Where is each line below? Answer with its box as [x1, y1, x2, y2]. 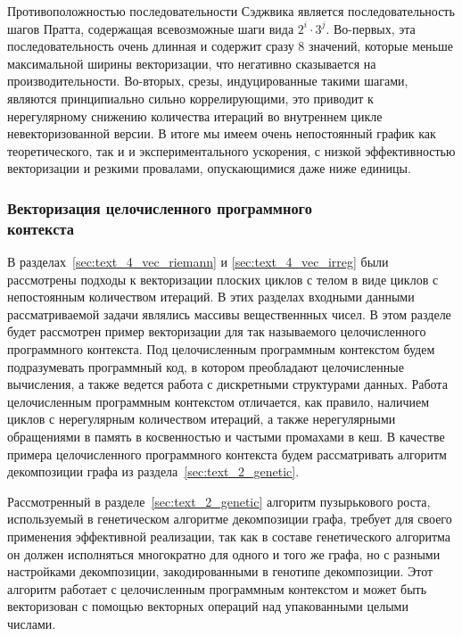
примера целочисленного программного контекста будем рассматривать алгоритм [7, 444, 447, 463]
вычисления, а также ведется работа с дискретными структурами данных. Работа [7, 375, 448, 393]
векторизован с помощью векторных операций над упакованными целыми [7, 597, 408, 615]
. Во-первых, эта [326, 19, 416, 37]
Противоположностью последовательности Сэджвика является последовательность [7, 2, 455, 20]
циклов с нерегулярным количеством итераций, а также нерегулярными [7, 409, 396, 428]
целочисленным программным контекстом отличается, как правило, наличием [7, 392, 430, 410]
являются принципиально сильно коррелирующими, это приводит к [7, 88, 374, 107]
